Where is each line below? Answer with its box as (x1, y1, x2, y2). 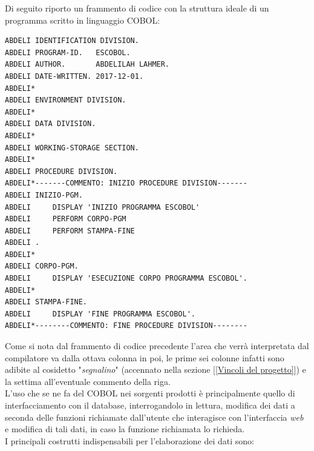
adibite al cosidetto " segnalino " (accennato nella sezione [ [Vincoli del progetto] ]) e (5, 363, 306, 376)
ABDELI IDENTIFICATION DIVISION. (5, 36, 139, 45)
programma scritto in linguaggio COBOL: (5, 13, 160, 26)
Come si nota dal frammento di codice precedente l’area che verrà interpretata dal (5, 339, 309, 352)
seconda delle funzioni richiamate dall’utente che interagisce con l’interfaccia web (5, 410, 304, 423)
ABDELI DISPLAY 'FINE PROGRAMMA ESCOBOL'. (5, 309, 195, 318)
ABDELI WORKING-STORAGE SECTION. (5, 143, 139, 152)
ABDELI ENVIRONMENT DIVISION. (5, 96, 126, 105)
